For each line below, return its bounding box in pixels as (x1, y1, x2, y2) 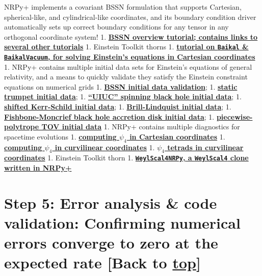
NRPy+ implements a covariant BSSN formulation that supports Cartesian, (4, 2, 242, 12)
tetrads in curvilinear (167, 142, 244, 152)
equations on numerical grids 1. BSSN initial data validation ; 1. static (4, 81, 238, 92)
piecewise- (216, 111, 253, 122)
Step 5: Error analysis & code (4, 192, 217, 213)
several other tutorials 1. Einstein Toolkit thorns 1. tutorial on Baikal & (4, 41, 249, 52)
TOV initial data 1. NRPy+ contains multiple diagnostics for (41, 121, 240, 132)
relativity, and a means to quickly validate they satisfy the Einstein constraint (4, 71, 248, 82)
